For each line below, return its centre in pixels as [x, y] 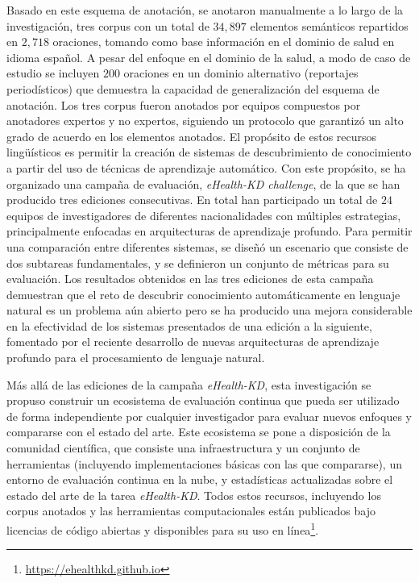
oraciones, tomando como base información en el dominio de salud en [224, 42]
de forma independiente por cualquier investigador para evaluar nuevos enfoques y [209, 416]
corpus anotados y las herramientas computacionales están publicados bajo [191, 511]
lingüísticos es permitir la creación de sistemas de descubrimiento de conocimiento [209, 152]
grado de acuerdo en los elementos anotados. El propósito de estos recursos [192, 136]
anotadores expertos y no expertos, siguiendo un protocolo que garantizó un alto [205, 121]
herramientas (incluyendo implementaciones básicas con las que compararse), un [204, 463]
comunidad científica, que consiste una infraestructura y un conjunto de [183, 448]
